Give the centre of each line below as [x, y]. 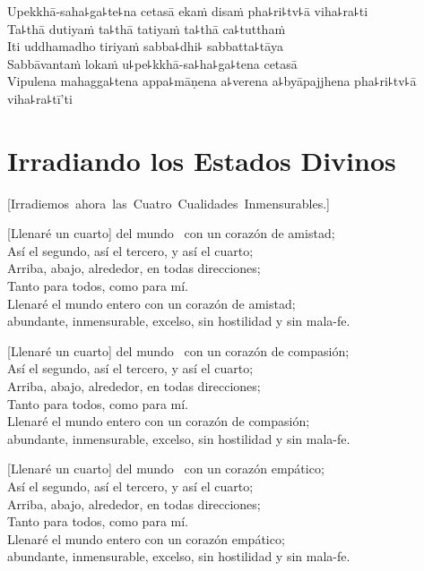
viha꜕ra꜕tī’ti [40, 98]
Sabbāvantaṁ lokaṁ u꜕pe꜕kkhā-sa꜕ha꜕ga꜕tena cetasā [152, 63]
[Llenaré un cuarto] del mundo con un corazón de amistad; [171, 233]
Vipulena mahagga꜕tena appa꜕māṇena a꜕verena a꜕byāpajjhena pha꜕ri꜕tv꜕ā [212, 81]
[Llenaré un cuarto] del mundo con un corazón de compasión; [178, 350]
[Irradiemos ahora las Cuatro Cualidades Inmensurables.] [169, 203]
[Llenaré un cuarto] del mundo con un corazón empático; [166, 469]
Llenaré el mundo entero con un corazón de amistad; [151, 303]
